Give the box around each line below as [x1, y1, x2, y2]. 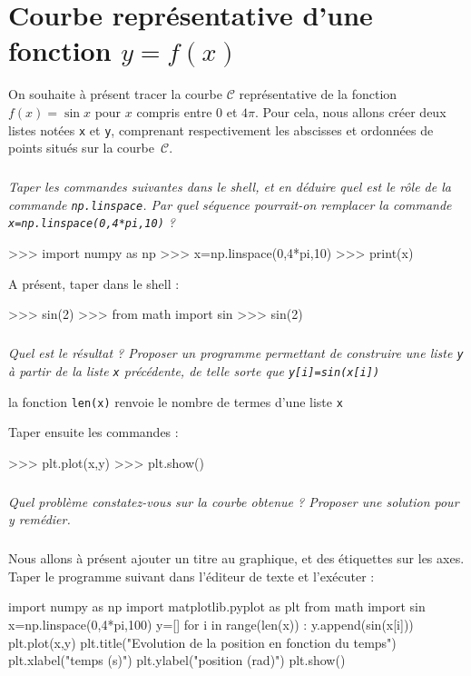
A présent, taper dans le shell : [8, 273, 180, 293]
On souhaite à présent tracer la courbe [8, 84, 222, 104]
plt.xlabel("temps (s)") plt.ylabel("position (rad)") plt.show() [8, 651, 346, 670]
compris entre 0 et [136, 102, 238, 121]
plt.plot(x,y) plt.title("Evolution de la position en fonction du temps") [8, 632, 397, 651]
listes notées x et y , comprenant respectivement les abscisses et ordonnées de [8, 120, 434, 139]
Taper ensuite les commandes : [8, 422, 179, 442]
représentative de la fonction [239, 84, 397, 104]
